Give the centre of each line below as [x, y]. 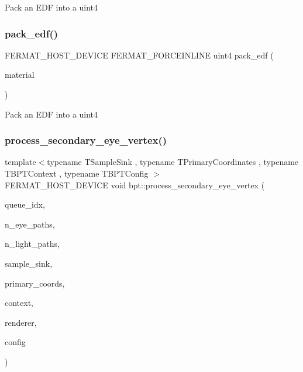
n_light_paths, [32, 244]
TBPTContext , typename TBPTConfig [77, 173]
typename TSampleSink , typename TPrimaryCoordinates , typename [173, 162]
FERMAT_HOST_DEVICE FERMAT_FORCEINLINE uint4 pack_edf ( [139, 55]
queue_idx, [25, 204]
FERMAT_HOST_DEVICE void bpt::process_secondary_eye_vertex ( [135, 185]
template [20, 162]
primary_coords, [35, 283]
